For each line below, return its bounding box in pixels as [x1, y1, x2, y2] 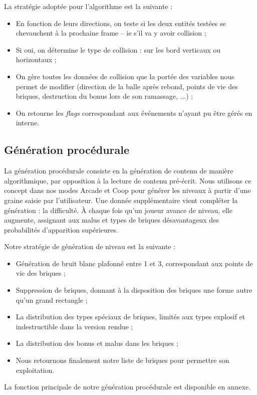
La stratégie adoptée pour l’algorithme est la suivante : [4, 1, 173, 11]
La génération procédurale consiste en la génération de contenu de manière [4, 165, 233, 176]
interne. [16, 117, 40, 128]
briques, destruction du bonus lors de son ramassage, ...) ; [16, 91, 193, 101]
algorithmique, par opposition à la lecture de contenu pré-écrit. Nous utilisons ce [4, 175, 251, 185]
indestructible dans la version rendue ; [16, 321, 133, 331]
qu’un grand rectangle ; [16, 294, 88, 305]
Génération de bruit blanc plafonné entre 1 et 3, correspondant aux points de [16, 258, 253, 268]
